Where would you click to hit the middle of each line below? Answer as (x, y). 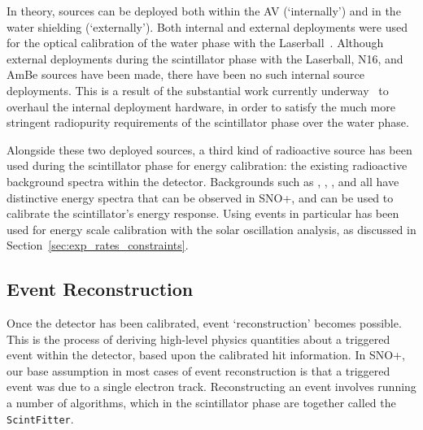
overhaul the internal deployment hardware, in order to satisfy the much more (201, 106)
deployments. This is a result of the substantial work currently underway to (198, 90)
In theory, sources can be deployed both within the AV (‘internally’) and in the (204, 11)
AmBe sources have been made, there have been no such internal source (186, 74)
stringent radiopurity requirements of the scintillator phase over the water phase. (208, 122)
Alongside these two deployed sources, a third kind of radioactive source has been (209, 149)
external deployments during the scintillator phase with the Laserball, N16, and (205, 58)
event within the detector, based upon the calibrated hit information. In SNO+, (206, 355)
